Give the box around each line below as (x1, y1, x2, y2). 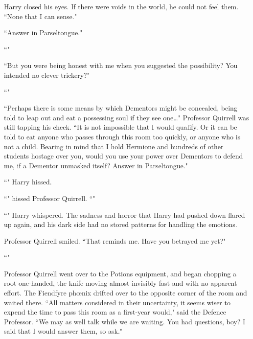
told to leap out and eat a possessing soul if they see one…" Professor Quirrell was (4, 112, 249, 122)
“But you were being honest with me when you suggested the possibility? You (4, 60, 238, 70)
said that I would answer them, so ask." (4, 326, 123, 336)
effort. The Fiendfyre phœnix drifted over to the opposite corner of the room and (4, 288, 247, 298)
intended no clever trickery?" (4, 69, 90, 80)
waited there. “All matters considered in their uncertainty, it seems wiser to (4, 297, 230, 307)
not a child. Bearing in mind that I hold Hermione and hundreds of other (4, 141, 224, 151)
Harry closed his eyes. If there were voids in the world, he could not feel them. (4, 1, 239, 11)
